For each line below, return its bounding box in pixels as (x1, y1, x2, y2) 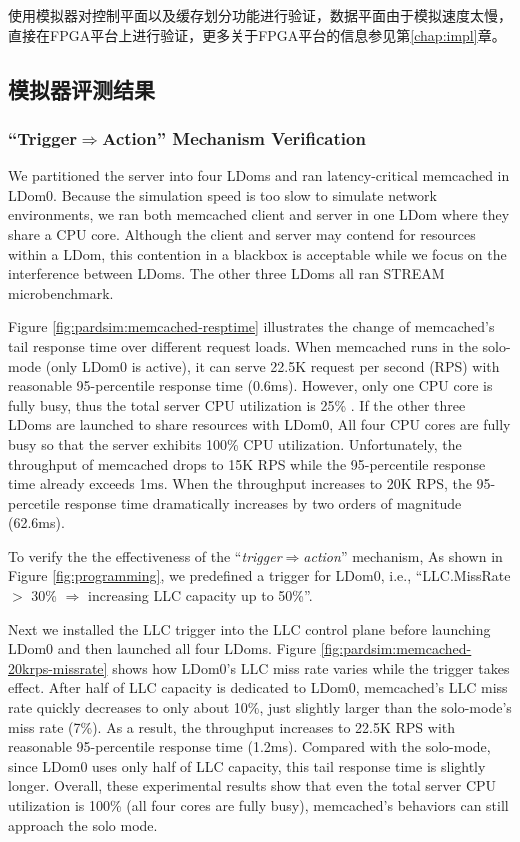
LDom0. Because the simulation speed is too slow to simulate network (8, 184, 437, 205)
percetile (8, 492, 60, 513)
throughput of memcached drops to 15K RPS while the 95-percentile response (8, 453, 486, 474)
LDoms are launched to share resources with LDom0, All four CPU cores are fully (8, 414, 511, 435)
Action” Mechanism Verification (102, 125, 366, 150)
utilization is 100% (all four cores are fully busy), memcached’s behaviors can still (8, 795, 509, 815)
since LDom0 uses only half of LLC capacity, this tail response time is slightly (8, 755, 486, 776)
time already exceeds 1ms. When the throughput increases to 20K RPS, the (8, 473, 472, 494)
